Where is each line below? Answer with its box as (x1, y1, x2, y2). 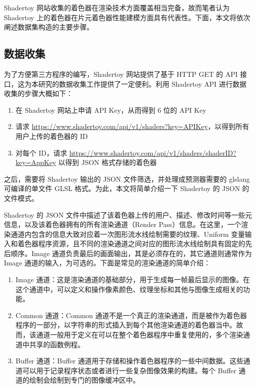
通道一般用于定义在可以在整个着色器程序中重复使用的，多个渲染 (36, 329, 243, 340)
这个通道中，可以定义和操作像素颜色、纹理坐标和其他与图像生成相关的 (15, 284, 243, 294)
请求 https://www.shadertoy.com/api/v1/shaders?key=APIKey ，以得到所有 (15, 121, 250, 131)
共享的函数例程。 (29, 339, 85, 349)
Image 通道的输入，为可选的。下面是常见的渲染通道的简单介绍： (4, 258, 211, 268)
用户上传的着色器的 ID (15, 130, 88, 141)
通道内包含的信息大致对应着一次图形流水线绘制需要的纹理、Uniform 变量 (10, 228, 245, 239)
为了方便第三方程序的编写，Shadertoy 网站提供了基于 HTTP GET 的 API (4, 68, 238, 79)
